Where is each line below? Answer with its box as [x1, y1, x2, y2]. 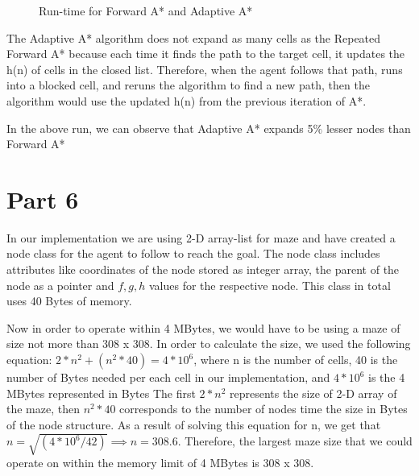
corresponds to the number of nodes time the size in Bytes [119, 400, 408, 417]
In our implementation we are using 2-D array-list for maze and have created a [6, 229, 396, 246]
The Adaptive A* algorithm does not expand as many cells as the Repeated [6, 29, 381, 46]
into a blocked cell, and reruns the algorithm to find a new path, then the [6, 77, 370, 93]
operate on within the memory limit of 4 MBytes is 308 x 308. [6, 453, 314, 470]
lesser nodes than [326, 119, 411, 136]
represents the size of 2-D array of [229, 384, 397, 401]
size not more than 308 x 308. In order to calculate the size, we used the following [6, 335, 411, 352]
